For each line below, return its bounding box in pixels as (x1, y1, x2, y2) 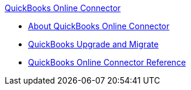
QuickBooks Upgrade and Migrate (28, 39, 159, 49)
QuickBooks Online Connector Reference (28, 57, 186, 67)
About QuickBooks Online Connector (28, 21, 169, 31)
